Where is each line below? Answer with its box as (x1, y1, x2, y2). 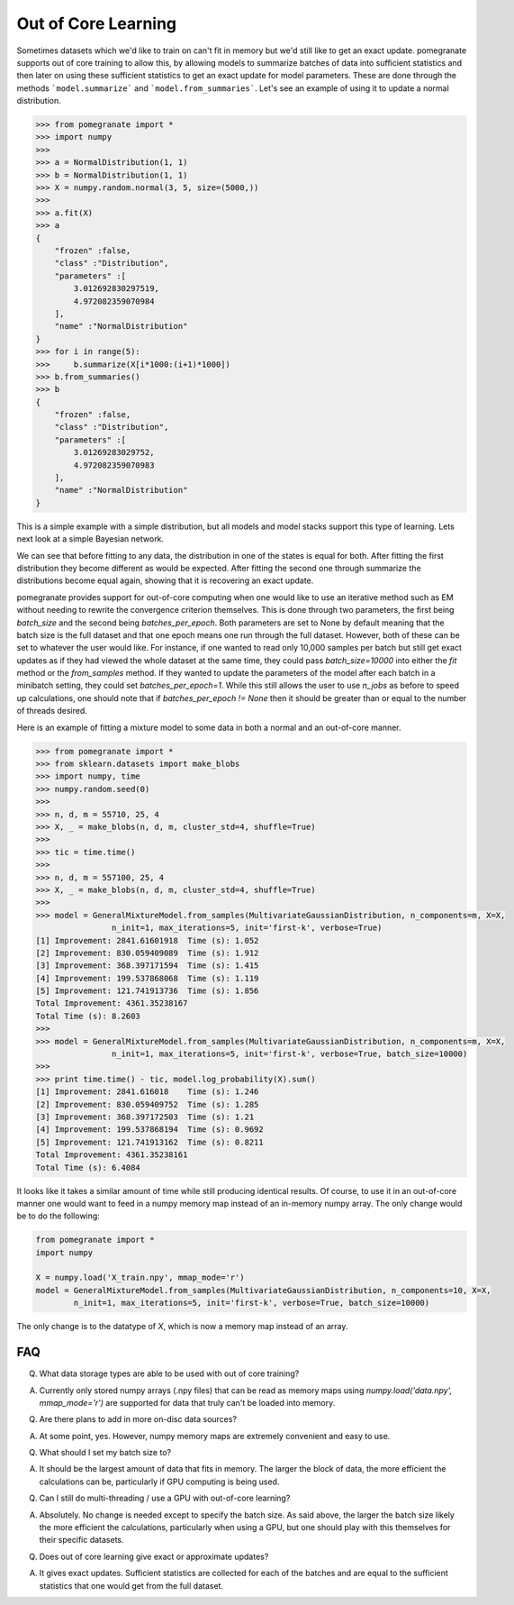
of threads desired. (16, 706, 87, 716)
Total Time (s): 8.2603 (35, 1010, 141, 1021)
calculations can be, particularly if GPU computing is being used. (39, 1476, 280, 1487)
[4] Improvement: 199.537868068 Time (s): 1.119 (35, 973, 259, 983)
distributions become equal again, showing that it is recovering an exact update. (16, 575, 314, 586)
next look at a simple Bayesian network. (16, 533, 165, 544)
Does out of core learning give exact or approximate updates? (39, 1551, 269, 1562)
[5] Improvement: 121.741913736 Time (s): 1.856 (35, 986, 259, 996)
